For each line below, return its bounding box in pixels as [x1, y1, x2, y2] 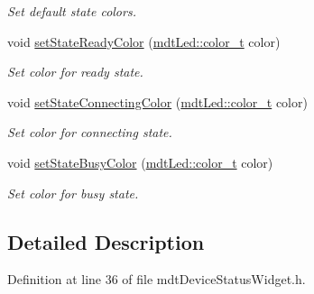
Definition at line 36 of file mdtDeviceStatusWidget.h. [7, 270, 306, 289]
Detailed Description [7, 227, 205, 255]
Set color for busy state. [7, 183, 139, 202]
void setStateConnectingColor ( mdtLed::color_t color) [7, 92, 308, 111]
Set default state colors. [7, 2, 136, 20]
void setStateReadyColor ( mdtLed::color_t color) [7, 32, 281, 51]
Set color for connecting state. [7, 123, 172, 142]
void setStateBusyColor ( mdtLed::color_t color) [7, 152, 273, 171]
